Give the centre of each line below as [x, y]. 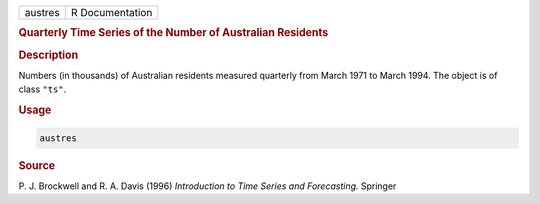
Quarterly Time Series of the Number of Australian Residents [173, 33]
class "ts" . [42, 89]
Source [37, 165]
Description [48, 55]
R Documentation [111, 12]
